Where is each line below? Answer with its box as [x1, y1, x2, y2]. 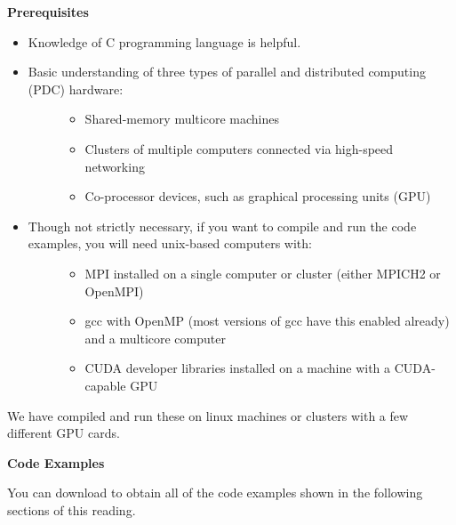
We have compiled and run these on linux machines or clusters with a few [7, 406, 409, 424]
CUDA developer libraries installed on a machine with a [84, 359, 391, 377]
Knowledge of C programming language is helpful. [28, 32, 301, 51]
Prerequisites [7, 3, 89, 20]
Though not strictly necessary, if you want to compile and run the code [28, 216, 417, 235]
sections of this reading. [7, 500, 136, 519]
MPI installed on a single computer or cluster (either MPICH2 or [84, 263, 441, 282]
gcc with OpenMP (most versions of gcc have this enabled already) [84, 311, 450, 330]
